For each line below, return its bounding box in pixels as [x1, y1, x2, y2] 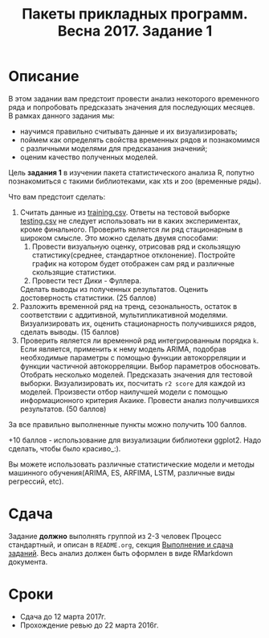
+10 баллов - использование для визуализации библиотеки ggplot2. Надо [8, 435, 262, 445]
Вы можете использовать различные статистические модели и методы [8, 459, 255, 469]
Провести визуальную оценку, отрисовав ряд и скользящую [31, 241, 241, 251]
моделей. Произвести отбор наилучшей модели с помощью [19, 387, 228, 397]
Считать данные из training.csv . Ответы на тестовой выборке [19, 207, 230, 217]
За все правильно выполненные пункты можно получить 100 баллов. [8, 419, 247, 429]
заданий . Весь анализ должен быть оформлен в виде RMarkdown [8, 548, 234, 558]
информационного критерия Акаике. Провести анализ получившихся [19, 395, 259, 405]
